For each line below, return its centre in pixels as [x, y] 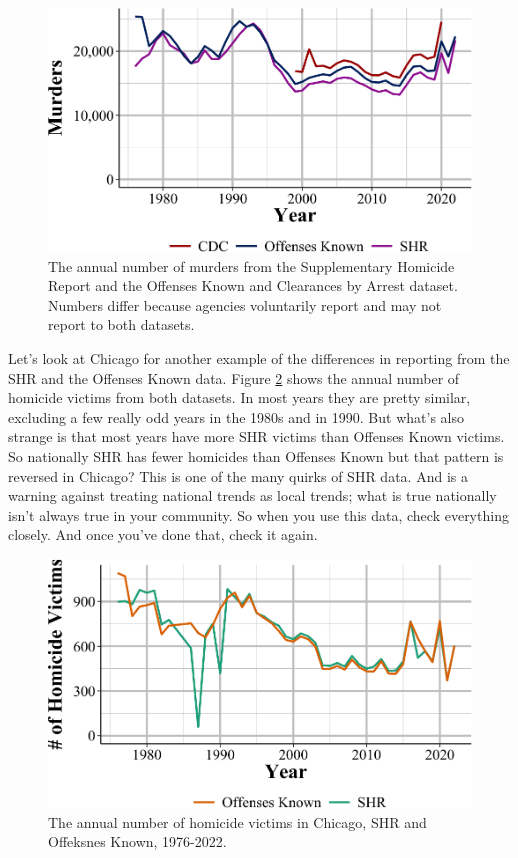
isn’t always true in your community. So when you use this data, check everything [258, 514]
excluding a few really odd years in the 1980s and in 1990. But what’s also [236, 416]
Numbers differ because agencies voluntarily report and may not [245, 304]
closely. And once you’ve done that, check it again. [163, 534]
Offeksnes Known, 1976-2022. [137, 841]
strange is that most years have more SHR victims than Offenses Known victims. [256, 436]
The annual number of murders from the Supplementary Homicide [251, 265]
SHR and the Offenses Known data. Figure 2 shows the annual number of [234, 377]
